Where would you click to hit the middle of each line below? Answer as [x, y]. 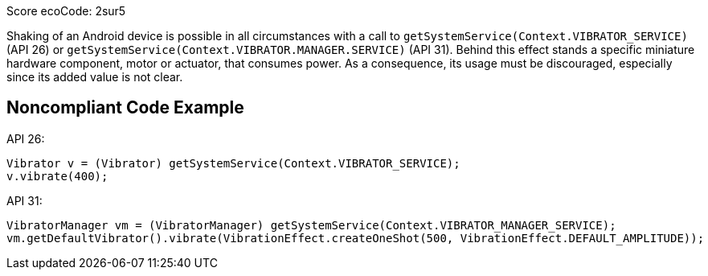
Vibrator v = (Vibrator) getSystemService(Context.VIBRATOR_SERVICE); [233, 163]
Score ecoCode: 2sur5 [66, 11]
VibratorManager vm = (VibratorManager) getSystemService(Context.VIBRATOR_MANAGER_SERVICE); [311, 225]
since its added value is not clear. [95, 77]
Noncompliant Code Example [125, 108]
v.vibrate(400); [57, 176]
